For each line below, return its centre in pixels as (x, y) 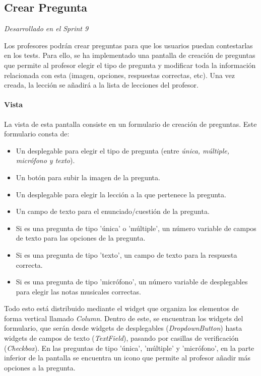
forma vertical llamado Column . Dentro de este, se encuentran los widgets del (124, 318)
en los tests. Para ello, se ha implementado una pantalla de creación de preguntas (130, 55)
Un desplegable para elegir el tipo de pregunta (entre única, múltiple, (123, 150)
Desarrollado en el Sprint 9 (46, 28)
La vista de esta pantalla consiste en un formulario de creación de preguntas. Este (130, 124)
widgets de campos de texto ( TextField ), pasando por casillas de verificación (121, 338)
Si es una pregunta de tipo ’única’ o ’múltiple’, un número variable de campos (136, 228)
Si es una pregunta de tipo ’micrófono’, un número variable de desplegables (132, 282)
